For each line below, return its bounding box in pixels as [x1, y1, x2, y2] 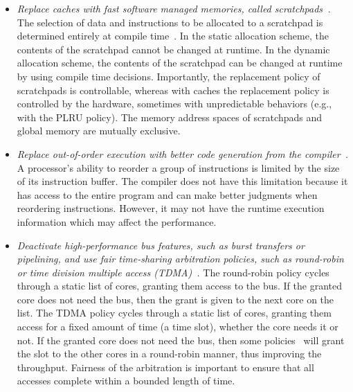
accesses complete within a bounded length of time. [17, 373, 235, 388]
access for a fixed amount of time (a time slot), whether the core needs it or [17, 319, 338, 334]
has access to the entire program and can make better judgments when [17, 187, 318, 202]
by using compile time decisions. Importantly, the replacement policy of [17, 69, 320, 83]
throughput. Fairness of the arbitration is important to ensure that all [17, 359, 314, 374]
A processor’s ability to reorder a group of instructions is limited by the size [17, 160, 340, 175]
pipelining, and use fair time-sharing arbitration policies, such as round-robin [17, 251, 344, 266]
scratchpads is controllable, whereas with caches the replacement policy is [17, 82, 329, 97]
